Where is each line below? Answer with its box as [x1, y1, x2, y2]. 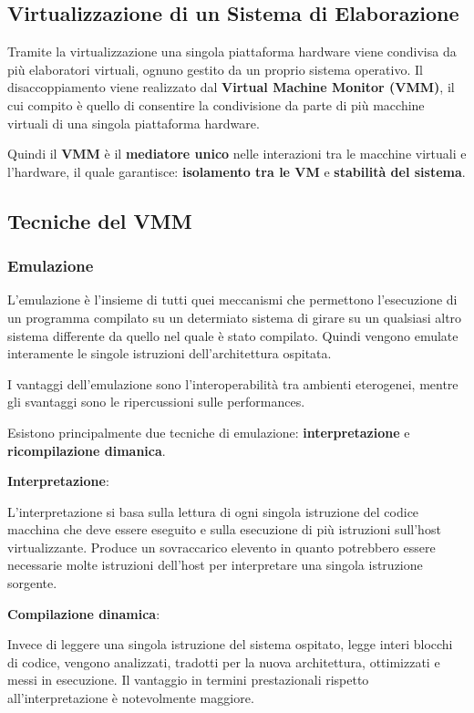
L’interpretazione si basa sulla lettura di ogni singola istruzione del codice [7, 501, 419, 521]
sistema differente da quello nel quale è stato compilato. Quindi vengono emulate [7, 325, 459, 345]
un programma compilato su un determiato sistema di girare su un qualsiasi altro [7, 307, 462, 326]
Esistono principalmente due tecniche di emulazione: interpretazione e [7, 422, 410, 441]
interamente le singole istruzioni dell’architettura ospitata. [7, 344, 332, 363]
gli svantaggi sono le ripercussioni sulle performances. [7, 392, 305, 411]
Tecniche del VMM [7, 206, 192, 234]
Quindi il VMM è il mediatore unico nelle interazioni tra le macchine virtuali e [7, 144, 467, 163]
